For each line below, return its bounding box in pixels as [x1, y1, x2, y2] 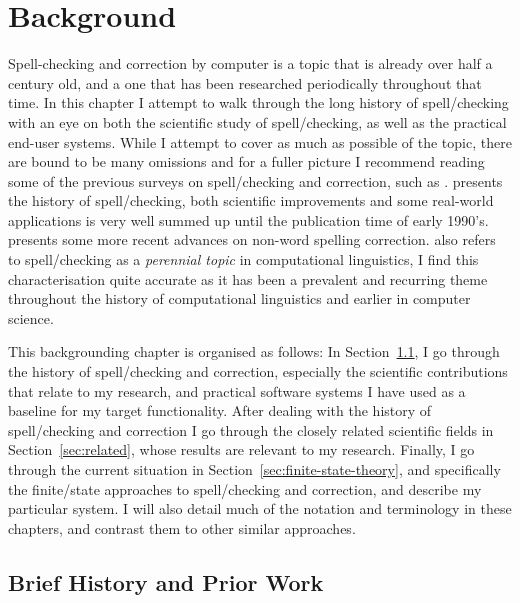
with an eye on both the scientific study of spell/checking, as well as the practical [8, 111, 507, 132]
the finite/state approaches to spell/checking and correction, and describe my [8, 478, 482, 499]
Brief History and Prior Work [8, 566, 324, 597]
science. [8, 307, 54, 328]
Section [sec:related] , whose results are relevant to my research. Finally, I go [8, 439, 475, 460]
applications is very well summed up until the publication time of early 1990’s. [8, 209, 489, 230]
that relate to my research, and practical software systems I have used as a [8, 380, 466, 401]
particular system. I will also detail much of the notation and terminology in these [8, 498, 512, 519]
